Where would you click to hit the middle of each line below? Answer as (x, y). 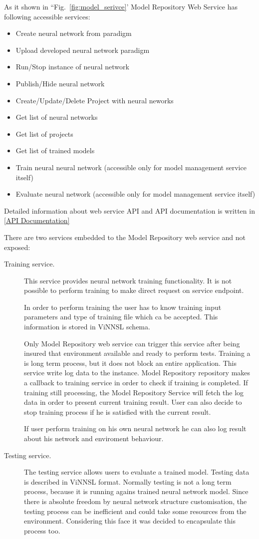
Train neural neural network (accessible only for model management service (131, 167)
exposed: (17, 247)
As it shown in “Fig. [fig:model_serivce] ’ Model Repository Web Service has (121, 6)
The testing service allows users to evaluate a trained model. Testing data (137, 472)
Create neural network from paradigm (74, 33)
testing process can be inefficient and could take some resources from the (135, 511)
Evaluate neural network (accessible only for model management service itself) (135, 194)
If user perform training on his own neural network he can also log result (135, 428)
